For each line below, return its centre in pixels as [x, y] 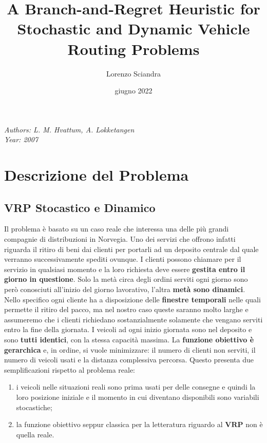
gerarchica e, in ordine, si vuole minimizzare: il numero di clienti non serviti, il [130, 349]
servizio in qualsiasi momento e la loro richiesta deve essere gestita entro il [125, 269]
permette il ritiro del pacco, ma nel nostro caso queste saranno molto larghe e [126, 309]
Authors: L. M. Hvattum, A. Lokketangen [69, 129]
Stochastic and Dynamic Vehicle [133, 28]
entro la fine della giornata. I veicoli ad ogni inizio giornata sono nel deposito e [128, 329]
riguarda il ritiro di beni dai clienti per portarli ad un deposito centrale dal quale [131, 249]
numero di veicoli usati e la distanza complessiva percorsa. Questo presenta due [129, 360]
